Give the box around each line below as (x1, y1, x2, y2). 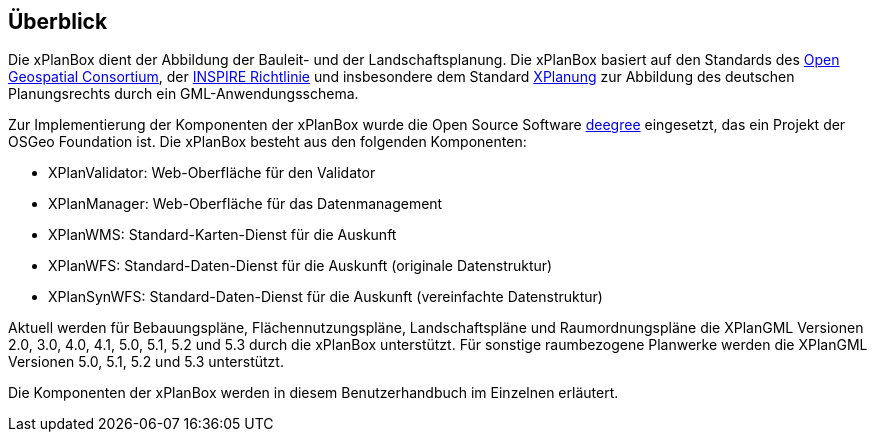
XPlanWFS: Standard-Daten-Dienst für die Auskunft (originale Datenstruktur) (48, 257, 553, 275)
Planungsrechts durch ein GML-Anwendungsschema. (8, 85, 359, 103)
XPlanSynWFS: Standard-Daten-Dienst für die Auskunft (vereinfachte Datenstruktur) (48, 288, 603, 306)
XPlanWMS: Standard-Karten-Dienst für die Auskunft (48, 226, 397, 244)
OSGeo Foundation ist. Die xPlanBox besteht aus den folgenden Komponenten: (8, 133, 527, 151)
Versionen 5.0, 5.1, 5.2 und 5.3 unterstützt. (8, 353, 284, 371)
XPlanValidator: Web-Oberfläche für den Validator (48, 164, 376, 182)
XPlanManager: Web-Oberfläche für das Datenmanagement (48, 195, 443, 213)
